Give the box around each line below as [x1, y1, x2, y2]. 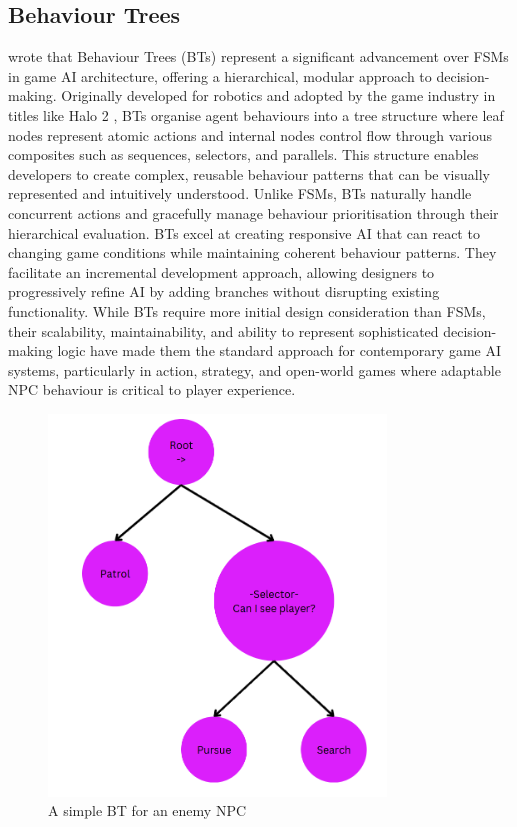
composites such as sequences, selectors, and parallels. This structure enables [8, 144, 479, 165]
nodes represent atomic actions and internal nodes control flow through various [8, 124, 493, 145]
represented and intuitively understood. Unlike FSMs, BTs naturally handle [8, 183, 472, 204]
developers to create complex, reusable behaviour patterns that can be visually [8, 163, 490, 184]
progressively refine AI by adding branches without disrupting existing [8, 281, 440, 302]
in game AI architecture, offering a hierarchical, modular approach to [8, 65, 432, 86]
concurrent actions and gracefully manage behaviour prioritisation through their [8, 202, 499, 223]
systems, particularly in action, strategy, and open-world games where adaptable [8, 359, 501, 380]
